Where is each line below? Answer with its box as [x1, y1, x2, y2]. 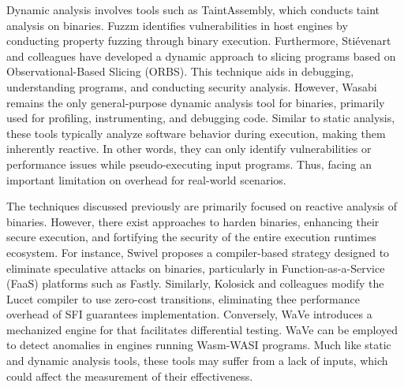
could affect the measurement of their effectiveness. [6, 367, 253, 384]
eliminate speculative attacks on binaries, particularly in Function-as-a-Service [6, 259, 385, 276]
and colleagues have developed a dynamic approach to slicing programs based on [6, 47, 396, 64]
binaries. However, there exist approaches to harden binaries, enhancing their [6, 213, 380, 229]
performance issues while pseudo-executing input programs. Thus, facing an [6, 155, 372, 172]
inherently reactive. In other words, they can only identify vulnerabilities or [6, 140, 372, 157]
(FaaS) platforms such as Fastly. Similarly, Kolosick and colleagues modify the [6, 275, 384, 292]
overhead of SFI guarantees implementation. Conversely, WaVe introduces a [6, 306, 372, 322]
